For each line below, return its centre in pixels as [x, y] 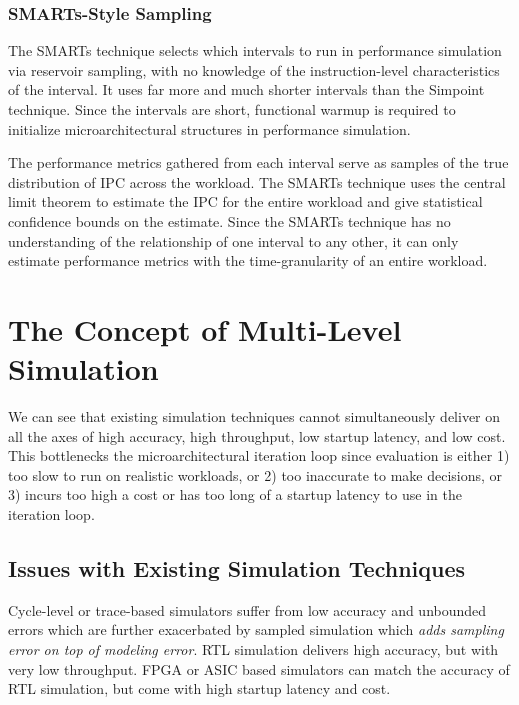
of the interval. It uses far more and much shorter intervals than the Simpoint [246, 89]
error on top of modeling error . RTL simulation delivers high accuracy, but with [253, 649]
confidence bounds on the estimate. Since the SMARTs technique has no [229, 220]
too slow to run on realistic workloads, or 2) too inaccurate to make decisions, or [255, 474]
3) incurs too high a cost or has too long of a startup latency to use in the [235, 494]
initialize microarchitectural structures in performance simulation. [209, 128]
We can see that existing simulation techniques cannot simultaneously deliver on [254, 416]
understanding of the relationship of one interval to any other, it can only [233, 240]
